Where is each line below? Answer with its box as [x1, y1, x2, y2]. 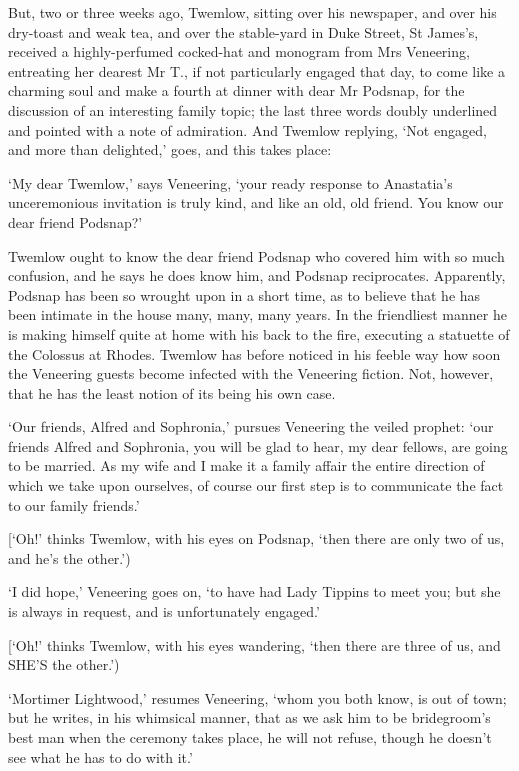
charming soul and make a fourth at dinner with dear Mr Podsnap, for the [8, 80, 465, 101]
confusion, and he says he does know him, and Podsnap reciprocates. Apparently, [8, 265, 506, 286]
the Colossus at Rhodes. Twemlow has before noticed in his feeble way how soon [8, 343, 501, 364]
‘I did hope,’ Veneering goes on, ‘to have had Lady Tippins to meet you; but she [8, 581, 501, 602]
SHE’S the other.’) [8, 654, 120, 675]
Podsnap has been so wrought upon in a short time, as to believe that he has [8, 284, 481, 305]
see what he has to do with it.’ [8, 746, 193, 767]
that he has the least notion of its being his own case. [8, 382, 336, 403]
